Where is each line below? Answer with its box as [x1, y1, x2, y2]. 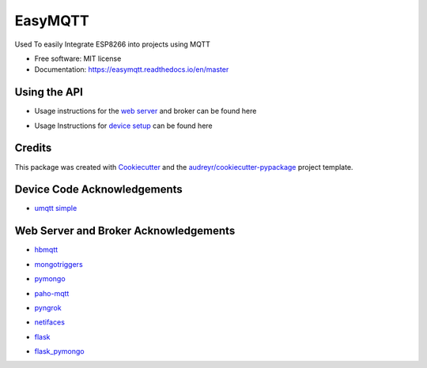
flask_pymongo [34, 347, 85, 356]
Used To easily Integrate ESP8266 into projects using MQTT [14, 39, 211, 49]
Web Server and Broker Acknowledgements [14, 224, 236, 238]
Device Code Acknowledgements [14, 182, 183, 197]
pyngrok [34, 302, 62, 312]
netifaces [34, 317, 65, 327]
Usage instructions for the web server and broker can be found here [34, 107, 257, 116]
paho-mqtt [34, 288, 70, 298]
